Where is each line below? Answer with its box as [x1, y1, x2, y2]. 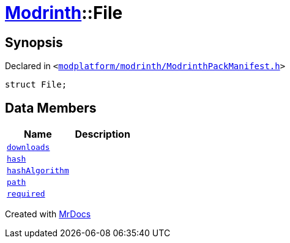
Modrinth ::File [5, 2, 123, 23]
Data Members [5, 100, 97, 116]
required [7, 189, 45, 199]
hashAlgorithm [7, 166, 69, 176]
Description [75, 128, 130, 141]
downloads [7, 143, 50, 152]
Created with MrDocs [5, 209, 91, 220]
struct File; [5, 80, 67, 90]
